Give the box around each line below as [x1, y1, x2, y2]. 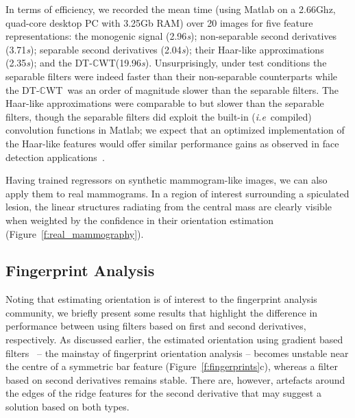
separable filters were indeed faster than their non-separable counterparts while [5, 69, 338, 83]
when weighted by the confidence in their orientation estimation [5, 212, 273, 227]
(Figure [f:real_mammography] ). [5, 226, 144, 241]
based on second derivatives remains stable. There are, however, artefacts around [5, 372, 345, 386]
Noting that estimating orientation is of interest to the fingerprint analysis [5, 292, 317, 306]
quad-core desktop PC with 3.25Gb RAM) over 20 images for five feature [5, 15, 313, 29]
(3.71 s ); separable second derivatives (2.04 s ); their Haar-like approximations [5, 42, 324, 56]
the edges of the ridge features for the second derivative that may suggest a [5, 386, 321, 400]
